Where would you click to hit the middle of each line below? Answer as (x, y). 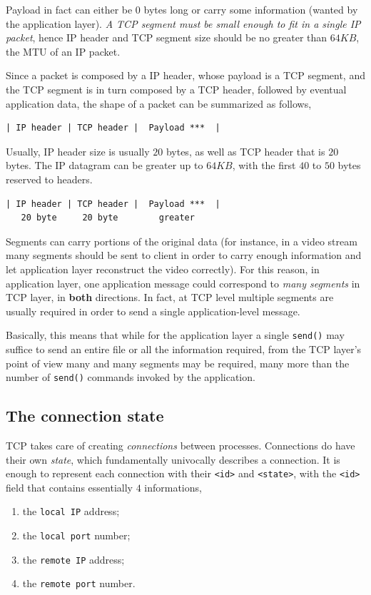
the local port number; (76, 535)
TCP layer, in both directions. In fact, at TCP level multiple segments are (170, 297)
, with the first (264, 165)
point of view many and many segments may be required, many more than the (178, 363)
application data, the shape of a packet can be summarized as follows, (159, 103)
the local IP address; (71, 511)
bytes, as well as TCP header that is (245, 151)
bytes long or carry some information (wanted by (251, 9)
